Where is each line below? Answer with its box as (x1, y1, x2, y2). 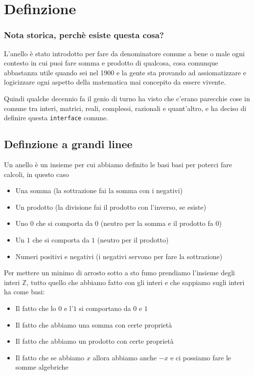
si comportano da (79, 303, 131, 313)
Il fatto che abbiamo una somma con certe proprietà (15, 319, 172, 330)
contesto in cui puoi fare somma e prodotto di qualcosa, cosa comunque (4, 58, 218, 68)
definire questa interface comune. (4, 112, 109, 123)
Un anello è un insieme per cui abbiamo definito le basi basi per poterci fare (4, 159, 232, 170)
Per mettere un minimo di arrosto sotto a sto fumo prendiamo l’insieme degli (4, 267, 235, 278)
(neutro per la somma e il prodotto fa (100, 218, 213, 228)
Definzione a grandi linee (4, 136, 133, 152)
